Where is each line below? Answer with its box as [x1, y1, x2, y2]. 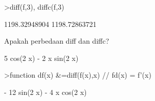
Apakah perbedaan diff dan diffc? [4, 36, 109, 46]
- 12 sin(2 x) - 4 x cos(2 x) [4, 86, 87, 97]
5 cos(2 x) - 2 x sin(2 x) [4, 52, 79, 63]
